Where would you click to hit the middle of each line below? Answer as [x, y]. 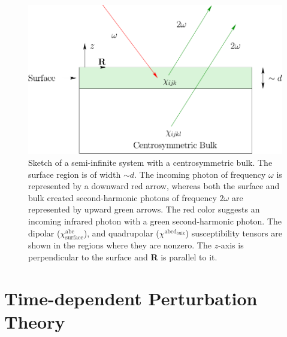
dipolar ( [44, 233]
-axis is [231, 245]
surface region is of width [75, 174]
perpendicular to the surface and [88, 257]
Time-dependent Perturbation [131, 298]
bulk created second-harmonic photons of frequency [123, 197]
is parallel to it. [189, 257]
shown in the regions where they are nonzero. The [120, 245]
